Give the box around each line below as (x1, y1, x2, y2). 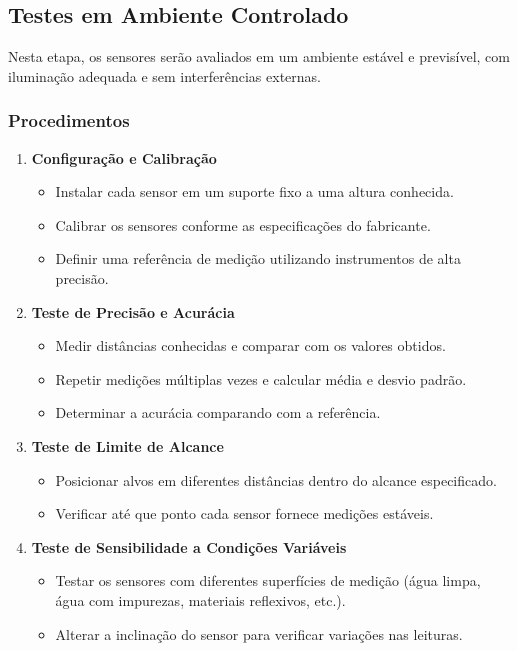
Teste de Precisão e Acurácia (31, 301, 235, 322)
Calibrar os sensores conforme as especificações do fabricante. (55, 214, 431, 235)
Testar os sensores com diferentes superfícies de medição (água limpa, (55, 570, 481, 591)
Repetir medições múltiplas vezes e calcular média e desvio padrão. (55, 368, 467, 389)
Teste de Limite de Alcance (31, 435, 224, 456)
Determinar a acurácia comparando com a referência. (55, 402, 381, 423)
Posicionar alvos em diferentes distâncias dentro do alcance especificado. (55, 469, 497, 490)
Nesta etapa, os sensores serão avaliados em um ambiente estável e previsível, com (8, 46, 510, 67)
